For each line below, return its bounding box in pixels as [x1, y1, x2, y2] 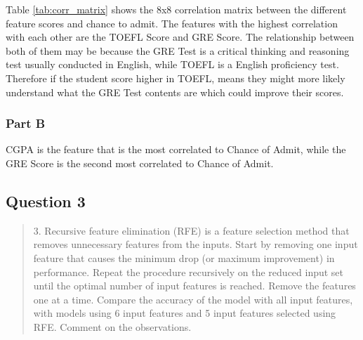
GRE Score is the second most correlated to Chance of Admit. [6, 155, 274, 170]
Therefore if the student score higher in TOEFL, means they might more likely [6, 70, 345, 85]
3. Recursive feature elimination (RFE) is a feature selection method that [33, 223, 350, 237]
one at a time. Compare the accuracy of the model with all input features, [33, 292, 353, 306]
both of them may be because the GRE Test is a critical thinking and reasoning [6, 43, 350, 58]
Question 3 [6, 190, 86, 211]
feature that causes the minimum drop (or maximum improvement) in [33, 250, 335, 265]
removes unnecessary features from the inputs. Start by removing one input [33, 237, 358, 251]
